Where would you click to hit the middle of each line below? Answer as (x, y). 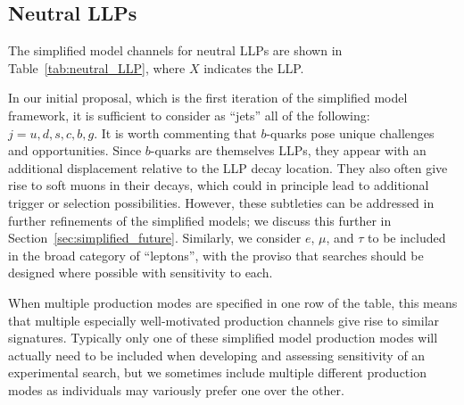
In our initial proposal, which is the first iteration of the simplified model (208, 98)
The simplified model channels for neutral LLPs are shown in (175, 50)
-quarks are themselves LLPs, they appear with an (288, 150)
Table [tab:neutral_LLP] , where (97, 67)
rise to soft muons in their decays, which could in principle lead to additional (219, 185)
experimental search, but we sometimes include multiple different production (217, 372)
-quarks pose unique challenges (350, 132)
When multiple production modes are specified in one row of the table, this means (233, 302)
